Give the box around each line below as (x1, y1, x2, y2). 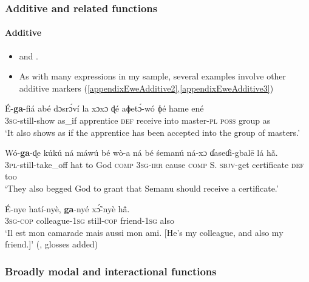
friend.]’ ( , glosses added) (5, 238, 98, 250)
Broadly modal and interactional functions (5, 263, 217, 278)
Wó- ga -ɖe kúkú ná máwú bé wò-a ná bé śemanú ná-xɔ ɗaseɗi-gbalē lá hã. (5, 146, 278, 159)
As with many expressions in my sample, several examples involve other (19, 70, 287, 82)
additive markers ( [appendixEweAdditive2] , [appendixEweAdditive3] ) (19, 81, 274, 94)
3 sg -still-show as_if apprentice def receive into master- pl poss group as (5, 114, 271, 127)
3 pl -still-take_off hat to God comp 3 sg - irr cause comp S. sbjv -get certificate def (5, 158, 304, 170)
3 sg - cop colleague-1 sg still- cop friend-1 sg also (5, 214, 174, 227)
